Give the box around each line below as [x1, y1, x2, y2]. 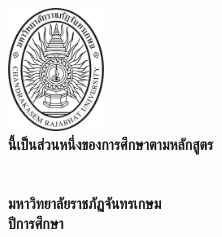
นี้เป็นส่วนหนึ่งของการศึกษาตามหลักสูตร [8, 134, 214, 155]
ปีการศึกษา [8, 212, 64, 233]
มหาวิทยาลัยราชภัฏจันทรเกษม [8, 193, 162, 214]
